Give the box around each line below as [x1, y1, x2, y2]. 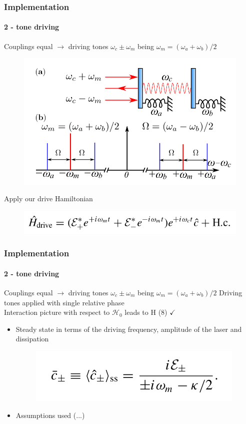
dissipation [15, 333, 49, 344]
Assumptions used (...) [15, 409, 85, 420]
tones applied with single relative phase [4, 297, 124, 307]
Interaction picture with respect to [4, 307, 110, 317]
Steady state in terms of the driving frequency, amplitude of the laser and [15, 323, 242, 334]
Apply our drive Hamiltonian [4, 193, 93, 204]
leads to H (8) [124, 307, 167, 317]
